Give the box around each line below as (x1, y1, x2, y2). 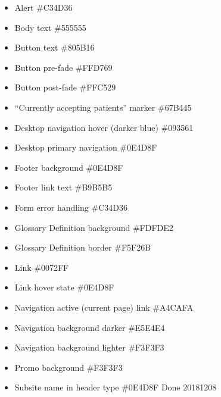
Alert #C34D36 (14, 1, 73, 13)
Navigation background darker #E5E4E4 (14, 321, 165, 333)
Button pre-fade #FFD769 (14, 61, 113, 73)
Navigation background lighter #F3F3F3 (14, 341, 164, 354)
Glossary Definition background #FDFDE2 (14, 221, 173, 233)
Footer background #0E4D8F (14, 161, 123, 173)
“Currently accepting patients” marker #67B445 (14, 101, 192, 113)
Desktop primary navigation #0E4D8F (14, 141, 157, 154)
